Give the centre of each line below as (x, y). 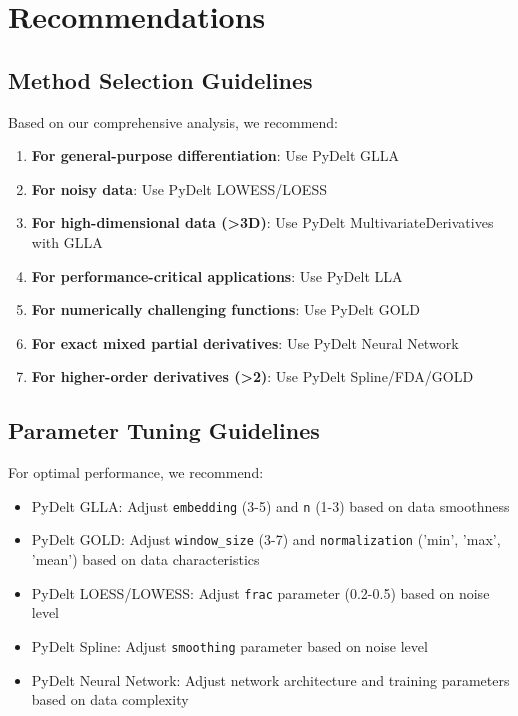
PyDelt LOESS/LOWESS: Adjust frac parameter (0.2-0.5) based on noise (260, 592)
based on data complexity (110, 699)
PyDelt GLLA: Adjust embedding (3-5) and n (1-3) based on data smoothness (270, 505)
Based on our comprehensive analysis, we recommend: (173, 121)
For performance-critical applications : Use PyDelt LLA (217, 275)
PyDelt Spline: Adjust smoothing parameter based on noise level (229, 645)
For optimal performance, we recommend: (136, 472)
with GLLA (67, 241)
